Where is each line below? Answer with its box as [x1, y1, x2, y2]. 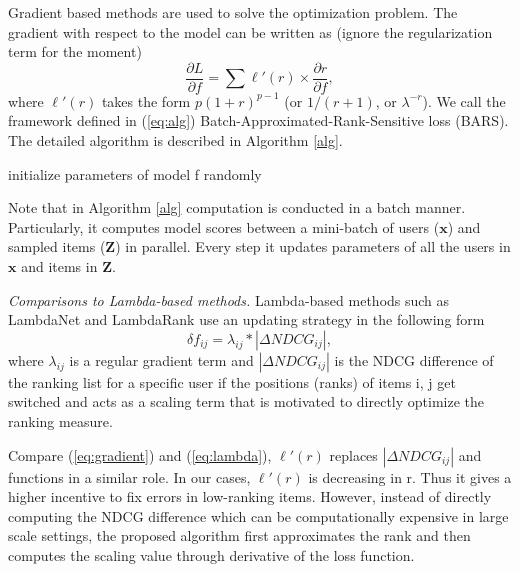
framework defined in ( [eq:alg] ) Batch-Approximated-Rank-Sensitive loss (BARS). [8, 110, 509, 131]
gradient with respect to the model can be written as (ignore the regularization [8, 21, 493, 42]
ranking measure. [8, 410, 113, 431]
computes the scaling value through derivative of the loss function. [8, 544, 415, 565]
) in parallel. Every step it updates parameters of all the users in [115, 236, 511, 257]
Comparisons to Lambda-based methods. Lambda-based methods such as [8, 289, 450, 310]
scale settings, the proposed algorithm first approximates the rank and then [8, 525, 471, 546]
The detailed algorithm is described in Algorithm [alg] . [8, 130, 343, 151]
